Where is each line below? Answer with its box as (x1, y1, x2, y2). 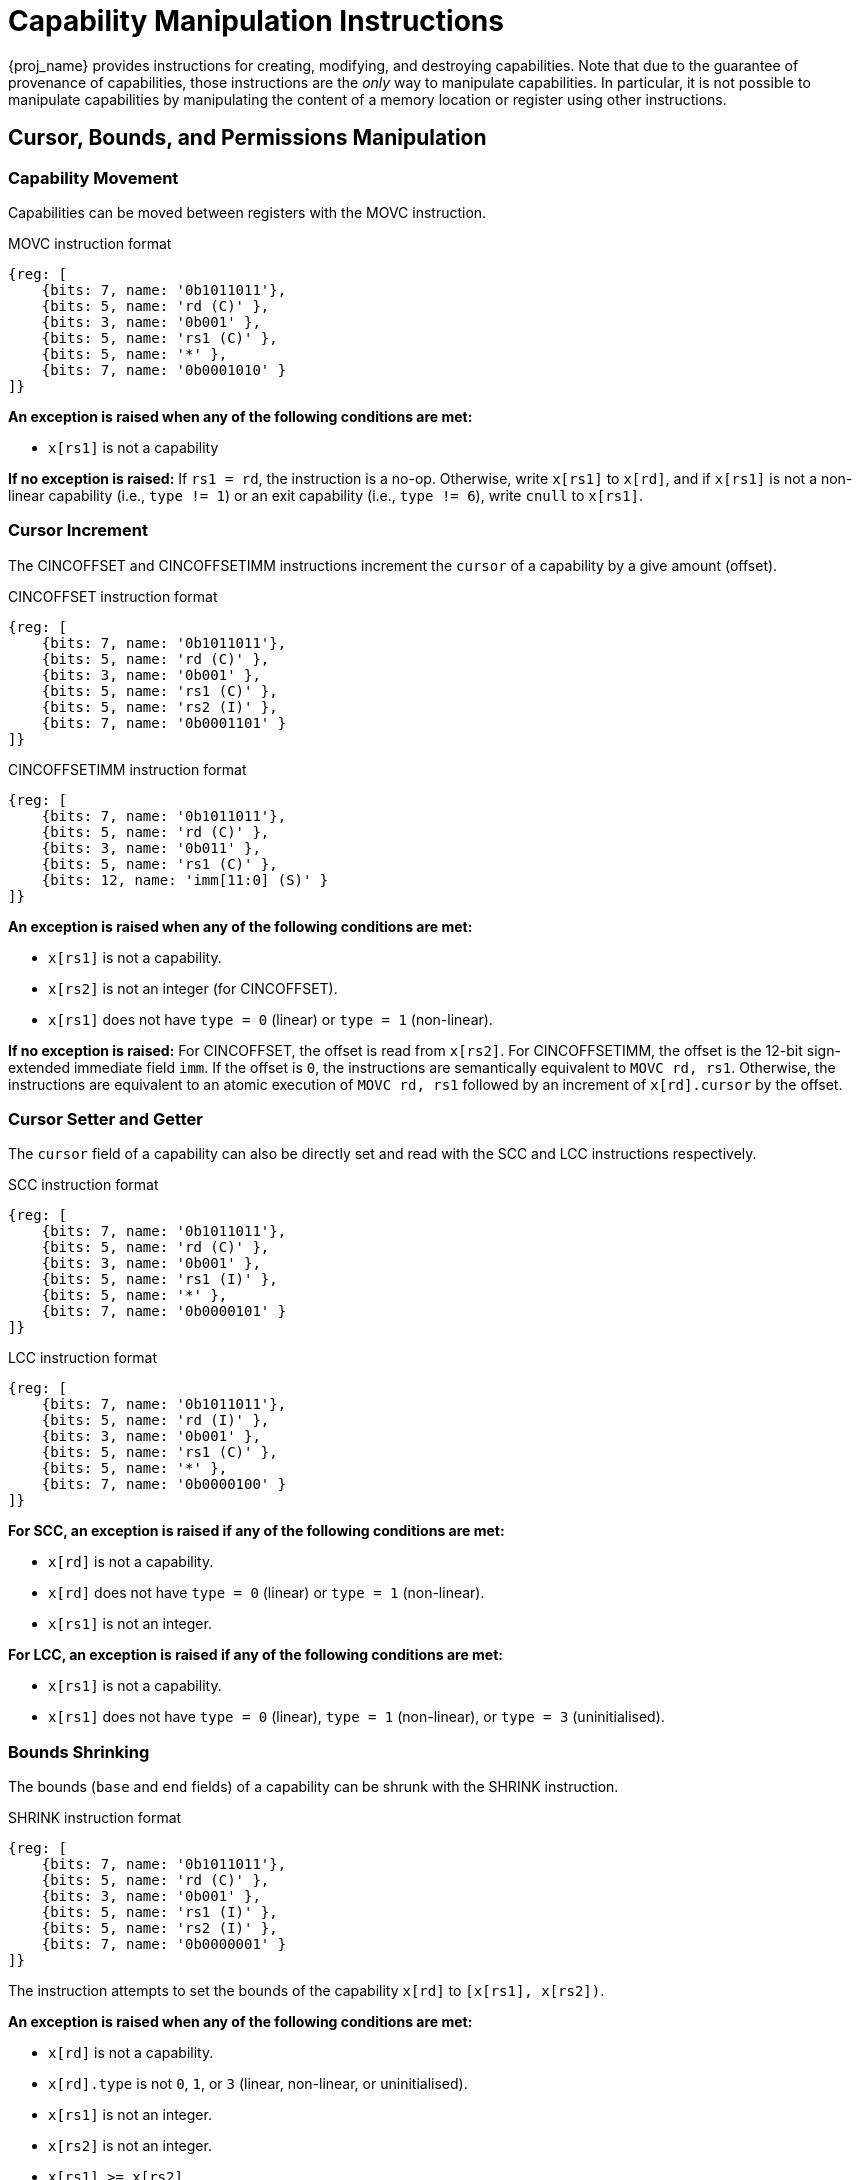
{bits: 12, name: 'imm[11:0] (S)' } (41, 871, 329, 888)
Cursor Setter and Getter (8, 1109, 204, 1130)
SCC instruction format (8, 1176, 159, 1194)
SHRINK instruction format (8, 1809, 182, 1827)
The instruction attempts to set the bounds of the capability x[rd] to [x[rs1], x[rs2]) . (8, 1982, 605, 2000)
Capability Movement (8, 167, 179, 188)
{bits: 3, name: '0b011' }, (41, 839, 261, 856)
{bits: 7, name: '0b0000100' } (41, 1476, 287, 1493)
